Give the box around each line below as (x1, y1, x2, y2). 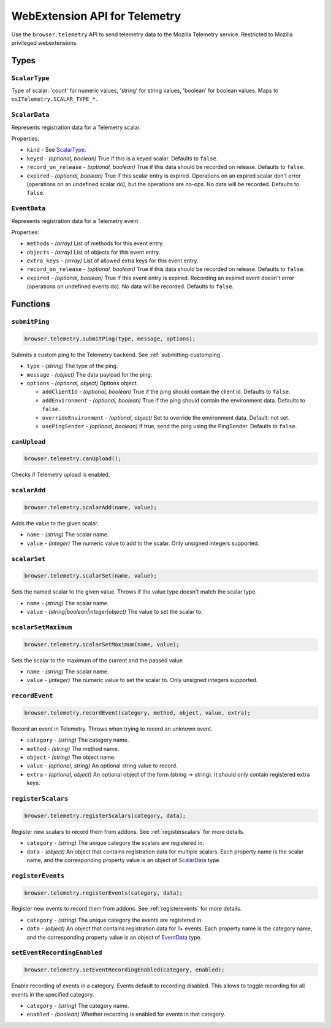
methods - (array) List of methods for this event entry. (26, 240, 164, 247)
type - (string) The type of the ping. (26, 363, 118, 370)
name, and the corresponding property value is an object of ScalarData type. (26, 856, 221, 863)
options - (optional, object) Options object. (26, 379, 139, 386)
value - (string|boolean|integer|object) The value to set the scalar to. (26, 608, 203, 616)
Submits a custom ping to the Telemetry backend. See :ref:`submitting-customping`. (11, 351, 224, 358)
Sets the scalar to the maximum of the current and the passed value (11, 656, 183, 664)
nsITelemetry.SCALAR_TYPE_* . (11, 95, 97, 103)
